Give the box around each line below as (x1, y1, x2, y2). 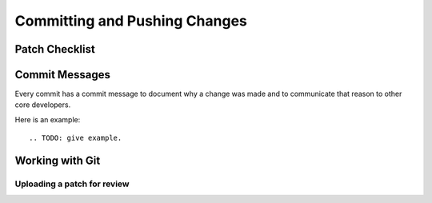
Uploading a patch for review (14, 178, 130, 189)
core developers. (14, 100, 71, 109)
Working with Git (14, 154, 101, 168)
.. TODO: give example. (29, 133, 122, 143)
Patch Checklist (14, 42, 95, 56)
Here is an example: (14, 114, 81, 124)
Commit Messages (14, 68, 111, 82)
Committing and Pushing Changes (14, 12, 248, 30)
